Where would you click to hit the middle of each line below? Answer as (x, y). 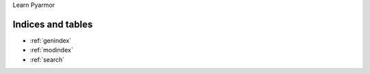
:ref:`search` (47, 59)
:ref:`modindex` (51, 50)
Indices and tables (53, 24)
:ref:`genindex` (51, 40)
